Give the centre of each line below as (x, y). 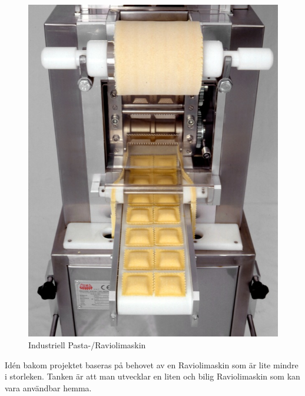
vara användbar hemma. (48, 387)
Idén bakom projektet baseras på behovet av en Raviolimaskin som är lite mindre (152, 364)
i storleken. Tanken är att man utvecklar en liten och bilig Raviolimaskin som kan (152, 376)
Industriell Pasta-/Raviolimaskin (87, 345)
